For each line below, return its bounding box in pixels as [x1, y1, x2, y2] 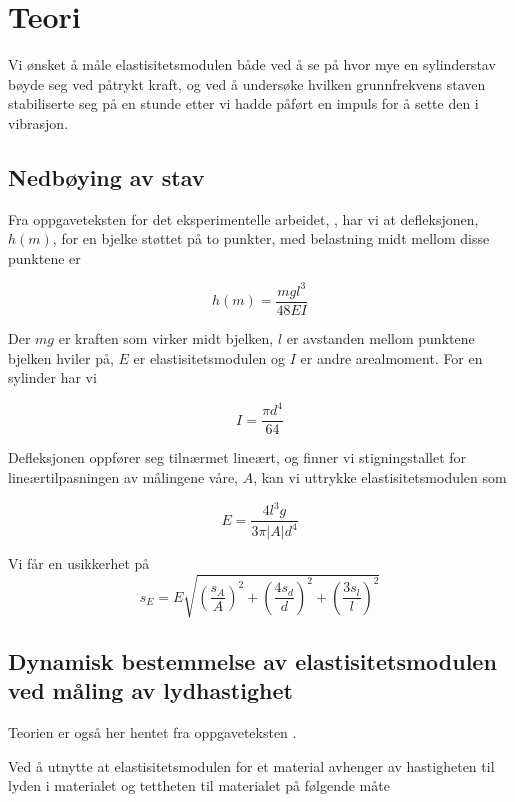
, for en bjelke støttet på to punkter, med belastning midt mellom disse [52, 228, 490, 249]
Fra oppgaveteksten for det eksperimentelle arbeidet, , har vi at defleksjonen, [8, 208, 479, 229]
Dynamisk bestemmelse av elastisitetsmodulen [8, 646, 497, 677]
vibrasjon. [8, 112, 69, 133]
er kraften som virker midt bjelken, [58, 328, 274, 349]
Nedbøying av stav [8, 161, 205, 192]
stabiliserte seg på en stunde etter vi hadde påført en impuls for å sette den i [8, 93, 479, 114]
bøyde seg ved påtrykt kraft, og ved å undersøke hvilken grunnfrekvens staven [8, 73, 486, 94]
